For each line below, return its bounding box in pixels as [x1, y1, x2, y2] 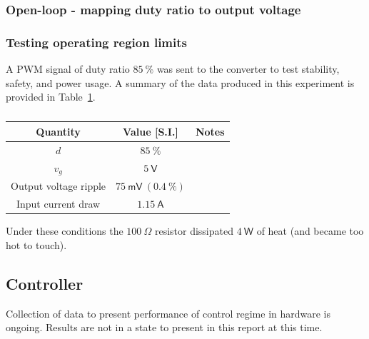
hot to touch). [6, 237, 67, 252]
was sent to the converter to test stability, [156, 61, 340, 76]
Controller [6, 272, 84, 294]
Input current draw [16, 196, 101, 211]
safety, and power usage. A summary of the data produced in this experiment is [6, 75, 355, 90]
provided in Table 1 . [6, 89, 96, 104]
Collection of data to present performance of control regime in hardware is [6, 305, 331, 320]
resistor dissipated [154, 223, 233, 238]
